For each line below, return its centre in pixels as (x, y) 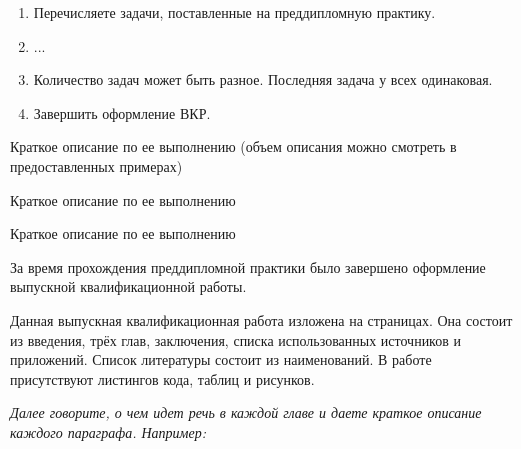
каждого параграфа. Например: (108, 431)
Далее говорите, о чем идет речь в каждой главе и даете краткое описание (246, 412)
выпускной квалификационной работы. (128, 286)
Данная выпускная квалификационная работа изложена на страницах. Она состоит (261, 319)
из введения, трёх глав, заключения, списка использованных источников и (235, 339)
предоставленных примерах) (96, 165)
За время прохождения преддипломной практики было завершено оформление (248, 266)
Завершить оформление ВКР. (122, 112)
